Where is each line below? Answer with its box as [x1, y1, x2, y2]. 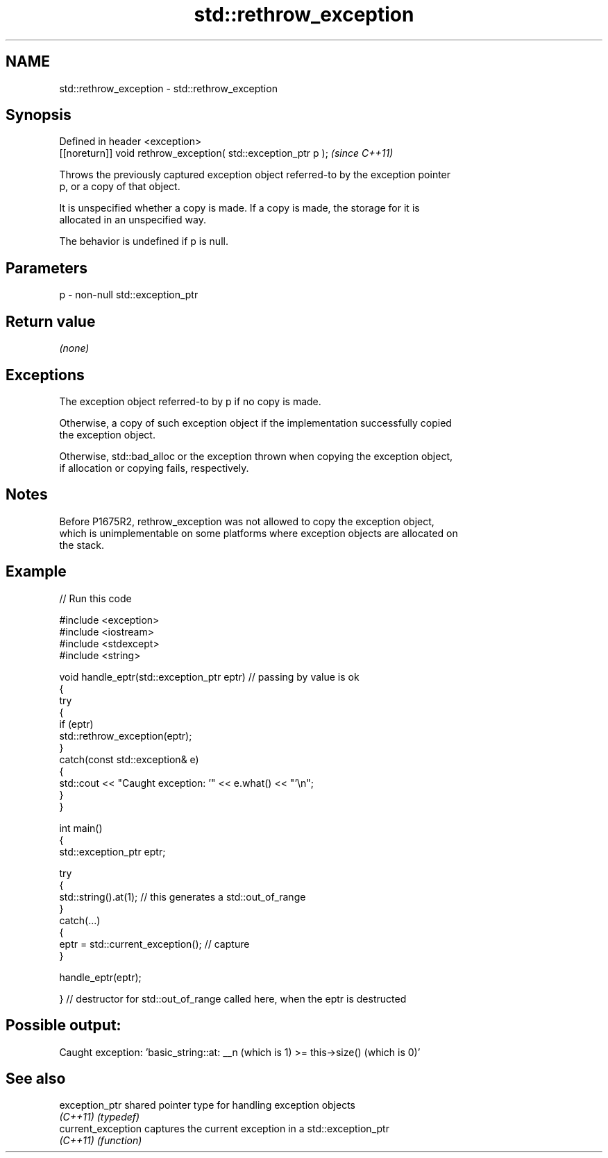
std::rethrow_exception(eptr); [59, 729, 192, 742]
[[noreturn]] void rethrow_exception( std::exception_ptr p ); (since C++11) [59, 147, 394, 160]
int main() [59, 821, 103, 834]
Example [6, 563, 67, 581]
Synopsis [6, 106, 71, 124]
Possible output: [6, 1016, 121, 1034]
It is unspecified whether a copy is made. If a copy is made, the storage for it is [59, 202, 420, 214]
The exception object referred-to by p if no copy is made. [59, 395, 321, 407]
